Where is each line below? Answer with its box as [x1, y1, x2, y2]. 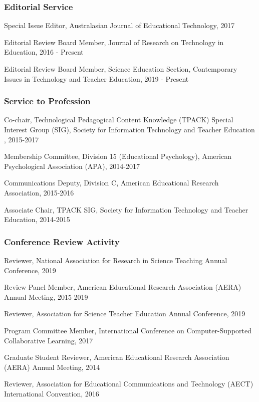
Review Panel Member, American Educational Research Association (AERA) [4, 282, 241, 292]
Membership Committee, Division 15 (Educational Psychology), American [4, 151, 231, 161]
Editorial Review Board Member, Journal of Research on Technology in [4, 37, 224, 47]
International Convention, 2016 [4, 388, 99, 398]
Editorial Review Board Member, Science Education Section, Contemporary [4, 64, 237, 74]
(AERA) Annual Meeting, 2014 [4, 361, 100, 372]
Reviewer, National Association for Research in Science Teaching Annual [4, 255, 227, 265]
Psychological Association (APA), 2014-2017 [4, 160, 140, 171]
